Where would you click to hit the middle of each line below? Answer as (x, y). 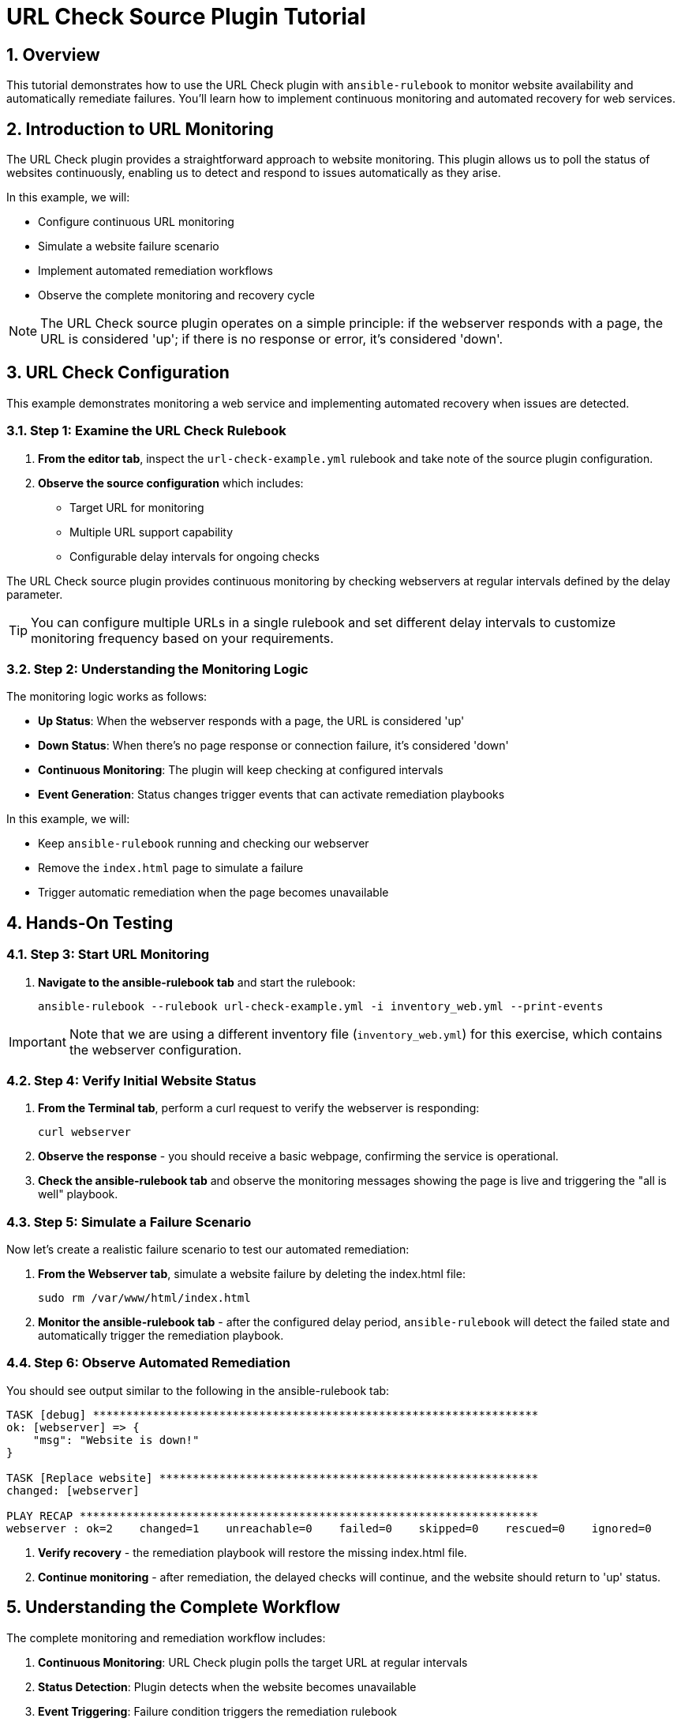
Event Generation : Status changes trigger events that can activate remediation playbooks (271, 795)
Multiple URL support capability (152, 532)
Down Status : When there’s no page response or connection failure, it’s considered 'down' (273, 746)
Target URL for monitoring (137, 507)
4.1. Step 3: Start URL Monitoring (108, 955)
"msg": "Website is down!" (116, 1440)
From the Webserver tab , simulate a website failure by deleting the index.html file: (252, 1274)
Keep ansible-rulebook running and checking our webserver (204, 844)
